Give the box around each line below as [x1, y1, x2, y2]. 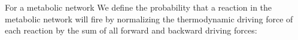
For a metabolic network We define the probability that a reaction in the [5, 1, 272, 13]
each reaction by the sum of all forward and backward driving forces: [5, 24, 257, 36]
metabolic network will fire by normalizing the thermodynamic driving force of [5, 12, 293, 25]
